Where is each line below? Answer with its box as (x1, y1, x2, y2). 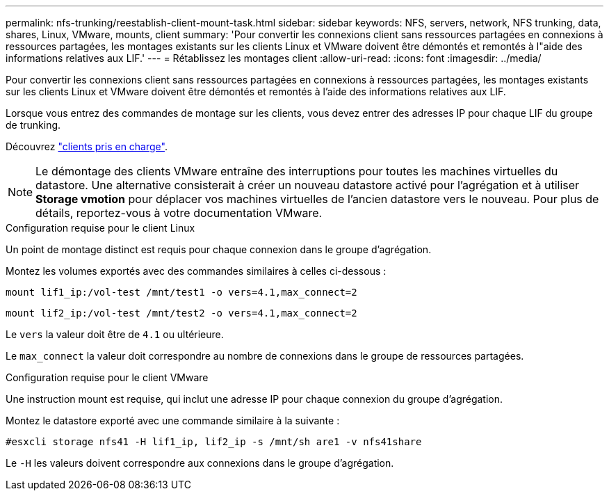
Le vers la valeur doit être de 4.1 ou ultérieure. (6, 328, 224, 340)
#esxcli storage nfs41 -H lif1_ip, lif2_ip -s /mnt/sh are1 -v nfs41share (6, 436, 422, 447)
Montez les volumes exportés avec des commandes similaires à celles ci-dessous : (6, 265, 387, 277)
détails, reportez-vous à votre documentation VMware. (35, 206, 323, 220)
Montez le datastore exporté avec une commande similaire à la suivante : (6, 415, 340, 426)
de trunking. (6, 119, 61, 131)
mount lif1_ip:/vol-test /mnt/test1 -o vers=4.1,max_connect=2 (6, 287, 357, 298)
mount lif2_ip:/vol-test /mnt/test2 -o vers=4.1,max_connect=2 (6, 307, 357, 319)
